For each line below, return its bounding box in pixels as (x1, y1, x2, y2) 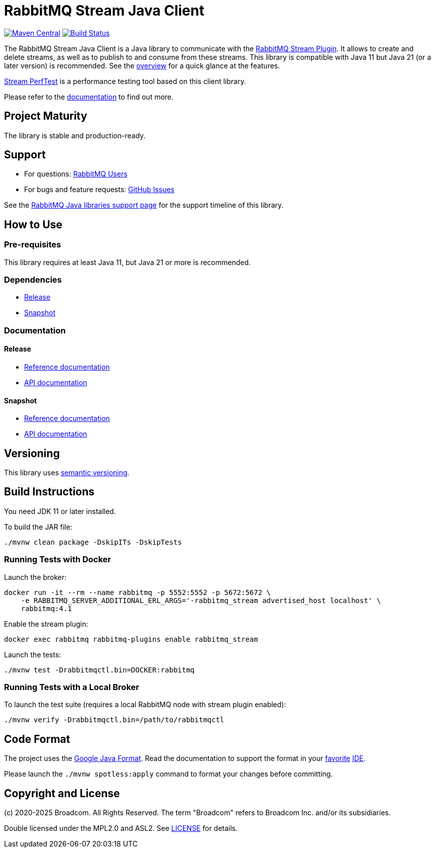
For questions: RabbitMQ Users (24, 169, 128, 179)
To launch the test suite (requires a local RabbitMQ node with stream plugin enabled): (4, 700, 286, 709)
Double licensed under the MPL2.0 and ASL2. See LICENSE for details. (4, 824, 238, 833)
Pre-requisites (4, 239, 61, 250)
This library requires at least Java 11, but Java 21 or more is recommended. (4, 258, 251, 267)
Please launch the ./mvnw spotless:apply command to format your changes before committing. (4, 770, 333, 779)
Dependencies (4, 275, 62, 285)
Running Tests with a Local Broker (4, 682, 139, 693)
